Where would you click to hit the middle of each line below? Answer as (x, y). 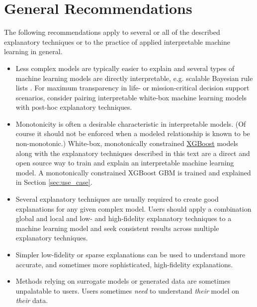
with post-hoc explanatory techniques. (74, 107)
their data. (32, 300)
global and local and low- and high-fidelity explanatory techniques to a (124, 218)
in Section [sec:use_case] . (54, 182)
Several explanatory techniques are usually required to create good (117, 199)
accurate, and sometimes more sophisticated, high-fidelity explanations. (124, 264)
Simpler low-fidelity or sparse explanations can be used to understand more (130, 254)
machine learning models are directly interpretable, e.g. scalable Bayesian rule (134, 78)
